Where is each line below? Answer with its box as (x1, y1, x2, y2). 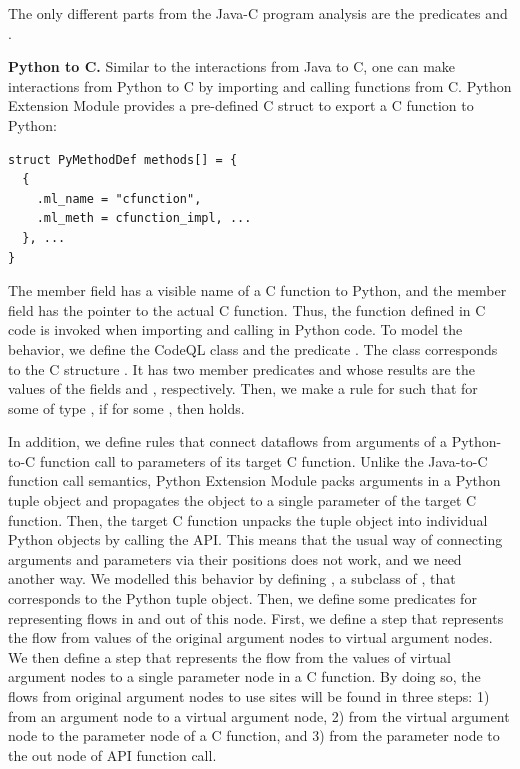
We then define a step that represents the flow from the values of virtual (8, 646, 452, 667)
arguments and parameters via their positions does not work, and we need (8, 548, 462, 569)
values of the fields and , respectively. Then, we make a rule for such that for (8, 378, 478, 399)
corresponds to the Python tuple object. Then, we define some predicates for (8, 588, 477, 609)
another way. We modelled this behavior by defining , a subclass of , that (8, 568, 456, 589)
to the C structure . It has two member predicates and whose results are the (8, 358, 475, 379)
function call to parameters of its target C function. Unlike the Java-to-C (39, 450, 488, 471)
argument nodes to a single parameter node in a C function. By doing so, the (8, 666, 481, 687)
